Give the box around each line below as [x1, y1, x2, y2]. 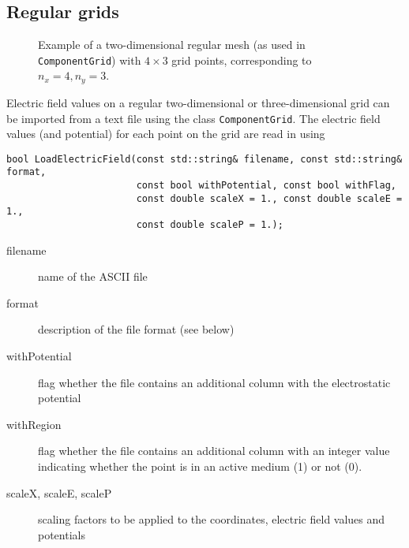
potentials [38, 526, 85, 542]
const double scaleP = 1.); [136, 219, 283, 231]
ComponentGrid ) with [38, 51, 141, 68]
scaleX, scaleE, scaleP [6, 484, 112, 501]
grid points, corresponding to [171, 51, 312, 68]
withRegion [6, 416, 62, 432]
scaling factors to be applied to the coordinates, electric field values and [38, 511, 385, 527]
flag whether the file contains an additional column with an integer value [38, 442, 390, 459]
